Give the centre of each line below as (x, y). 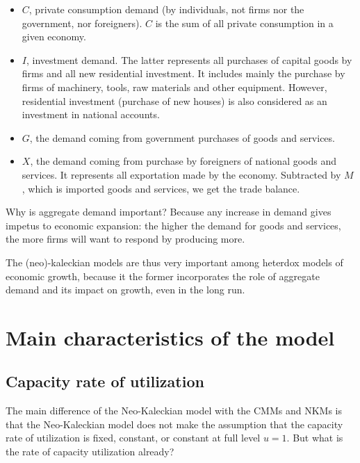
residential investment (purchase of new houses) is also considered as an (174, 100)
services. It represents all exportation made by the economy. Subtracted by (181, 174)
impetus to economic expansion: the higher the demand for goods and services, (173, 225)
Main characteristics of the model (170, 337)
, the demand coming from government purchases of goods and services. (182, 137)
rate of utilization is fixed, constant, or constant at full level (133, 438)
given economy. (54, 36)
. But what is (315, 438)
